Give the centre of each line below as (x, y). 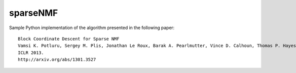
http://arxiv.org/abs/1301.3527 (57, 60)
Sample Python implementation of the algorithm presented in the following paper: (92, 28)
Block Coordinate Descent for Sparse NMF (69, 39)
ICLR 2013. (31, 53)
